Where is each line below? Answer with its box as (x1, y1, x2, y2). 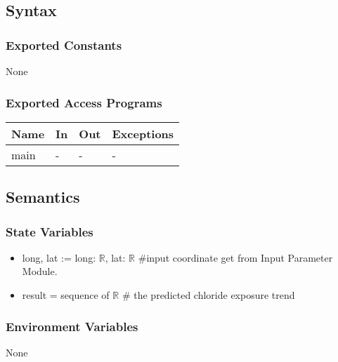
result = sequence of (22, 288, 110, 302)
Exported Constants (6, 36, 122, 53)
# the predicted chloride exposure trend (122, 288, 295, 302)
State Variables (6, 222, 93, 240)
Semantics (6, 186, 80, 208)
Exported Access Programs (6, 93, 162, 111)
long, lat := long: (22, 250, 96, 264)
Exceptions (112, 125, 174, 142)
